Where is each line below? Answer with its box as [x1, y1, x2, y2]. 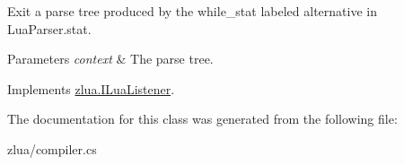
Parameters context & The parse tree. [7, 49, 214, 68]
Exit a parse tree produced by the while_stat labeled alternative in [7, 2, 377, 20]
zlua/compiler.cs [7, 139, 97, 158]
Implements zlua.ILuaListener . [7, 79, 175, 98]
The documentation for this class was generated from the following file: [7, 109, 398, 128]
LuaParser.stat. [7, 19, 92, 38]
